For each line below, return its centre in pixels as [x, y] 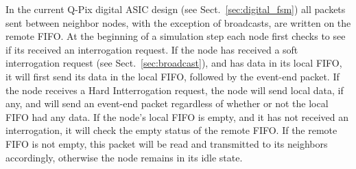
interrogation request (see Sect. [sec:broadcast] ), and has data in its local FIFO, [174, 63]
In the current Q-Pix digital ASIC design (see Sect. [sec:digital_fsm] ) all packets [176, 9]
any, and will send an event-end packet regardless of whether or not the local [167, 103]
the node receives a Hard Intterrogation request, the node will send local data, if [175, 90]
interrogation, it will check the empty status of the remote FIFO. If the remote [171, 130]
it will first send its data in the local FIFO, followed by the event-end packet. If [173, 76]
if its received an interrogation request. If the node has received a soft [152, 49]
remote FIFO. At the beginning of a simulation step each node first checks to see [176, 36]
